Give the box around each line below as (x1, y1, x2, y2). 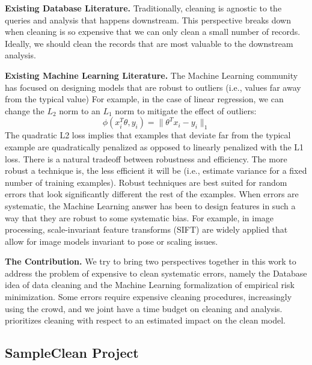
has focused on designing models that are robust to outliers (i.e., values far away (5, 81, 301, 93)
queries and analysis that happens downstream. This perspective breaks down (5, 13, 291, 26)
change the (5, 104, 44, 117)
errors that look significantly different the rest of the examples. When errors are (5, 188, 299, 200)
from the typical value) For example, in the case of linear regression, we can (5, 93, 284, 105)
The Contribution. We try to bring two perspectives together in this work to (5, 255, 296, 268)
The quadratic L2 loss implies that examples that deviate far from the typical (5, 129, 291, 141)
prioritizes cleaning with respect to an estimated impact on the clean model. (5, 314, 286, 327)
